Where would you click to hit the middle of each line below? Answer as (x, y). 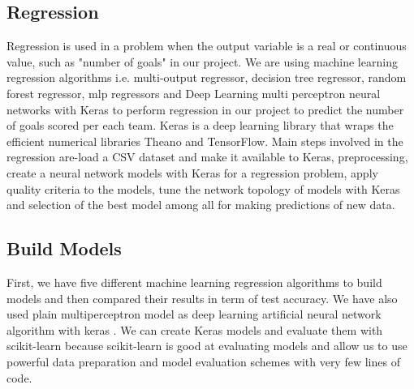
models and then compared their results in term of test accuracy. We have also (202, 298)
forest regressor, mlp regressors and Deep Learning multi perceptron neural (194, 93)
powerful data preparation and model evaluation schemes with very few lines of (203, 361)
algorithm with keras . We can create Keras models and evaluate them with (195, 329)
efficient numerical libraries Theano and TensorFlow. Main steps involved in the (205, 141)
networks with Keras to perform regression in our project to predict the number (205, 109)
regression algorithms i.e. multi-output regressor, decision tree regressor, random (207, 77)
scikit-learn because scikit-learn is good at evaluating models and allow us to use (207, 346)
